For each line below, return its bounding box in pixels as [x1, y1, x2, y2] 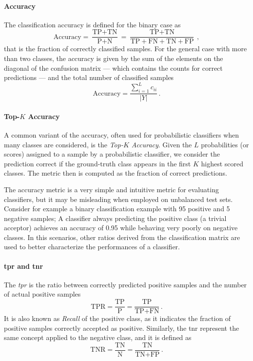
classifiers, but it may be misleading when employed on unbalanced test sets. [4, 194, 233, 204]
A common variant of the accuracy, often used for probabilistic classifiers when [4, 129, 239, 140]
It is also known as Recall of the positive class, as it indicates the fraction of [4, 313, 231, 323]
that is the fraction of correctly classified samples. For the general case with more [4, 43, 247, 54]
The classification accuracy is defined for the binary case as [4, 19, 181, 29]
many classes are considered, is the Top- [4, 139, 123, 149]
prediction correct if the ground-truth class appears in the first [4, 158, 191, 168]
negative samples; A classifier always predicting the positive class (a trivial [4, 213, 227, 223]
